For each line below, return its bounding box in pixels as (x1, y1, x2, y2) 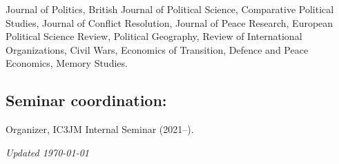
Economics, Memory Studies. (6, 56, 128, 70)
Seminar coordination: (6, 90, 167, 111)
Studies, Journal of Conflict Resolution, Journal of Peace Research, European (6, 15, 333, 30)
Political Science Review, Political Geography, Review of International (6, 29, 302, 43)
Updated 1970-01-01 (6, 145, 89, 159)
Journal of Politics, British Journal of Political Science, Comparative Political (6, 2, 334, 16)
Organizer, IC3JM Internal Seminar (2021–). (6, 122, 194, 136)
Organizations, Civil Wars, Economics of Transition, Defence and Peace (6, 42, 309, 57)
